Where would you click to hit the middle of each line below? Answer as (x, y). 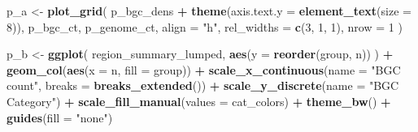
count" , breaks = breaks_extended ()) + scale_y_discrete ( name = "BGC (203, 85)
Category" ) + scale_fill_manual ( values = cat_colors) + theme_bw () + (199, 101)
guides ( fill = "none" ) (60, 117)
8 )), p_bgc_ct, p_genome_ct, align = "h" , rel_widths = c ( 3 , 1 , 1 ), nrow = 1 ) (205, 26)
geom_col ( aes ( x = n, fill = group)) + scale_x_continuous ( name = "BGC (204, 69)
